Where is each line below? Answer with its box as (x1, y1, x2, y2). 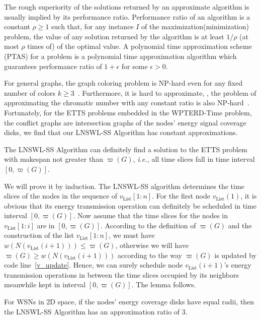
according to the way (118, 249, 183, 260)
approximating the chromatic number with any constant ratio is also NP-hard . (4, 97, 249, 108)
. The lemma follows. (131, 279, 196, 290)
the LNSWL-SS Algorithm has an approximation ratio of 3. (4, 306, 188, 316)
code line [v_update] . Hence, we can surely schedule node (4, 260, 183, 270)
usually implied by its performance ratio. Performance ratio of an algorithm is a (4, 11, 250, 22)
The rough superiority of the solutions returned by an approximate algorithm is (4, 2, 249, 12)
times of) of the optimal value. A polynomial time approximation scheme (27, 41, 252, 51)
